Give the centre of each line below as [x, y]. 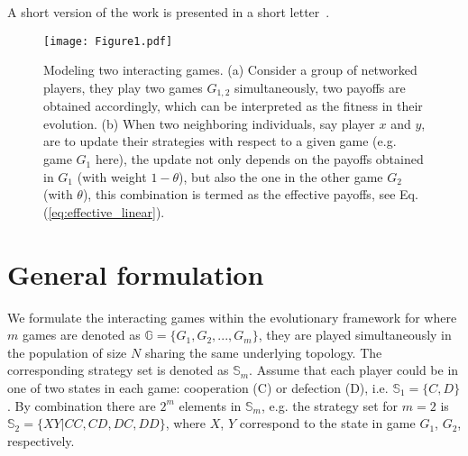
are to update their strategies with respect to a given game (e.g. [220, 141]
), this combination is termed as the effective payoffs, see [239, 194]
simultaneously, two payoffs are [320, 87]
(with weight [112, 176]
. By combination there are [82, 405]
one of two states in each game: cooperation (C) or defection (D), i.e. [198, 387]
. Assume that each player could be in [354, 370]
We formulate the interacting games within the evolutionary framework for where [232, 317]
